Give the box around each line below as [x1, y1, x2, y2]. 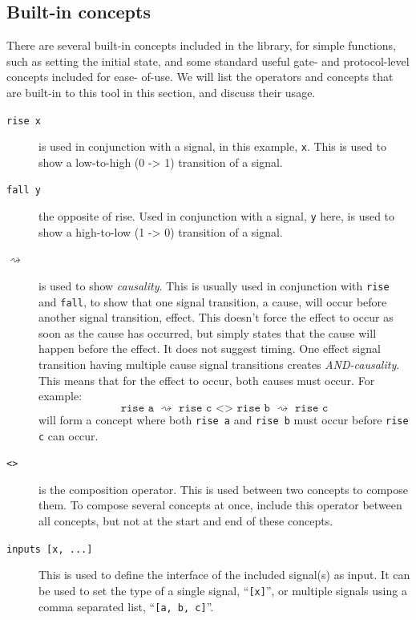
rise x [6, 115, 41, 127]
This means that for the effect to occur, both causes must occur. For [38, 371, 375, 388]
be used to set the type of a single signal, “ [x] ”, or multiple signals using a [38, 582, 407, 598]
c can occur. [38, 427, 99, 444]
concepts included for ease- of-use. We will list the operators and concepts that [6, 68, 394, 85]
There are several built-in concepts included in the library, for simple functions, [6, 37, 396, 54]
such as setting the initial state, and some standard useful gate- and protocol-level [6, 52, 410, 69]
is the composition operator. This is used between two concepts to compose [38, 480, 408, 497]
